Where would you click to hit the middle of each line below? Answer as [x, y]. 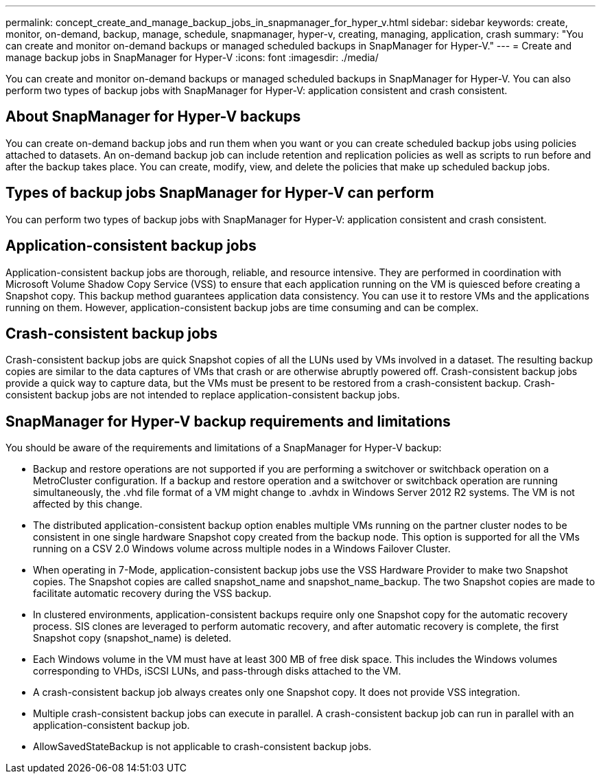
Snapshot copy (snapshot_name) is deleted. [132, 638]
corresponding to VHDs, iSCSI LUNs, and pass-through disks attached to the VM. [217, 671]
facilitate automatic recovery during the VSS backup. [152, 594]
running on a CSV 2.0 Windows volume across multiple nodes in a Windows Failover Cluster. [242, 549]
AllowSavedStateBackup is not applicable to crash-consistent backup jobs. [202, 747]
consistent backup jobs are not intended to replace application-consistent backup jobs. [203, 395]
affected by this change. [88, 504]
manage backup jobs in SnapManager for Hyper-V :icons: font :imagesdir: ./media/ [192, 57]
